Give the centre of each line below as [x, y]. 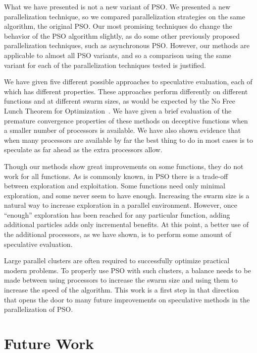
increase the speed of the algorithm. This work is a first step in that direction [122, 290]
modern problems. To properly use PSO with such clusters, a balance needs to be [128, 270]
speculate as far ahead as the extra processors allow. [83, 149]
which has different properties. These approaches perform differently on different [126, 91]
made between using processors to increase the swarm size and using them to [121, 280]
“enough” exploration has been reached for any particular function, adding [117, 214]
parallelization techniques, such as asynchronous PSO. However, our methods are [127, 45]
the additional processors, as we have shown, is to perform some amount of [118, 234]
